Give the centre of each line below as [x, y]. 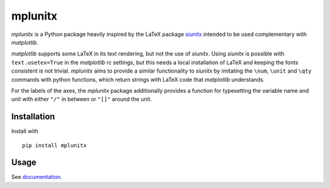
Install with [25, 131]
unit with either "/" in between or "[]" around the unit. [82, 99]
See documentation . [37, 177]
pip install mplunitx [54, 145]
